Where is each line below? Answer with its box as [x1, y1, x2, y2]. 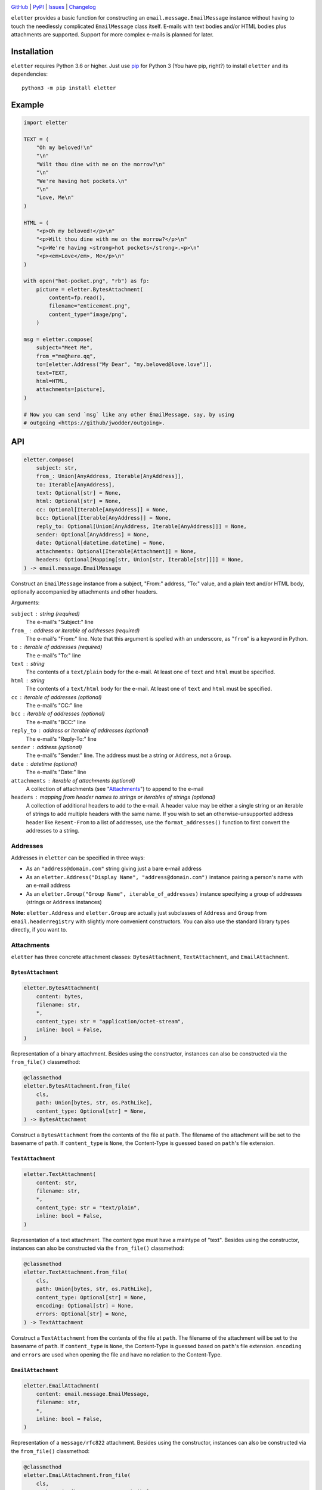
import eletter [23, 119, 68, 126]
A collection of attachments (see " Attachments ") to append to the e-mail [26, 785, 204, 792]
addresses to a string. [26, 827, 80, 834]
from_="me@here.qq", [36, 352, 97, 359]
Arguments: [11, 599, 40, 606]
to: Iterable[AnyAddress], [36, 481, 116, 488]
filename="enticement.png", [48, 303, 131, 309]
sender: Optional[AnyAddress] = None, [36, 531, 150, 538]
